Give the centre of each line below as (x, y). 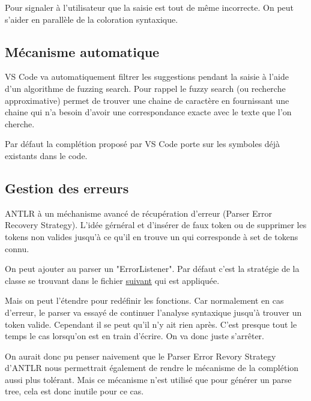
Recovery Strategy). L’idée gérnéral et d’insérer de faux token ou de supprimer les (156, 225)
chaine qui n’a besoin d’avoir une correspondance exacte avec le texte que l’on (148, 112)
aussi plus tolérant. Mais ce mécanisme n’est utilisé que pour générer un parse (148, 379)
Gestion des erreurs (67, 188)
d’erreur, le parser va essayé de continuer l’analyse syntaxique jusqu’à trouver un (153, 312)
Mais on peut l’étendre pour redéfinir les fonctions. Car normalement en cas (144, 300)
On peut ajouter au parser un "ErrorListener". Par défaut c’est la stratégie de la (152, 269)
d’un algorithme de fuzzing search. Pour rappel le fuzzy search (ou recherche (145, 88)
